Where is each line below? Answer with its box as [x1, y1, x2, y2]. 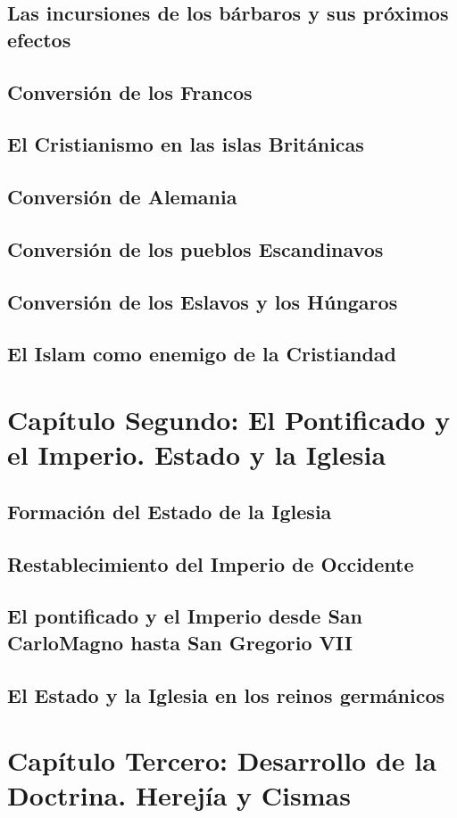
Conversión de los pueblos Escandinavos [7, 235, 384, 262]
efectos [7, 25, 71, 53]
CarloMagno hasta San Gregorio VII [7, 628, 353, 656]
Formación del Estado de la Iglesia [7, 497, 332, 525]
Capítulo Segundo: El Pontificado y [7, 401, 451, 438]
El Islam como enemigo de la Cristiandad [7, 340, 396, 368]
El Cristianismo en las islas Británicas [7, 130, 364, 158]
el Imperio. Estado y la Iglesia [7, 436, 386, 473]
